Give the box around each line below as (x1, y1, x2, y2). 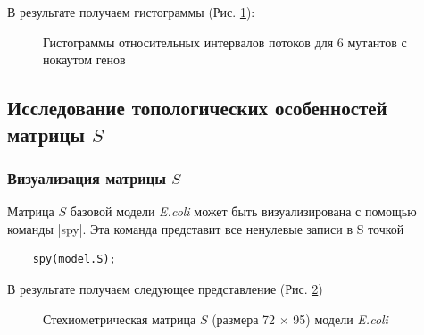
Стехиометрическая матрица (43, 309, 196, 328)
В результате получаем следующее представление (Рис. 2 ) (7, 279, 323, 297)
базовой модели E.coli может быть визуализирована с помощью (70, 202, 417, 221)
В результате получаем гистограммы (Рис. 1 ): (7, 3, 255, 21)
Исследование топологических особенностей (7, 94, 387, 121)
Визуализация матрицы (7, 166, 166, 188)
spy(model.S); (32, 253, 116, 266)
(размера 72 (212, 309, 276, 328)
